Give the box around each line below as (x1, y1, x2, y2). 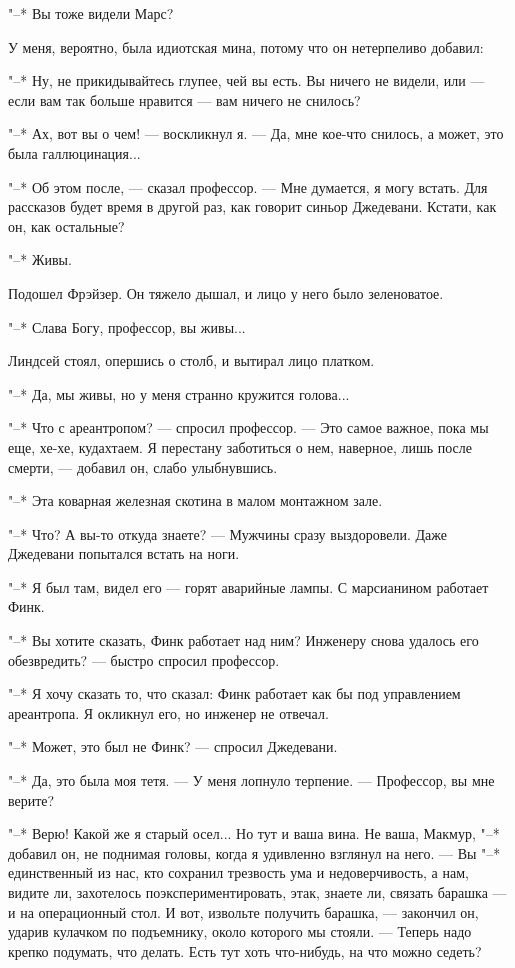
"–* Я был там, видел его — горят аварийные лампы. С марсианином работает (8, 576, 489, 597)
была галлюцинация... (8, 142, 141, 163)
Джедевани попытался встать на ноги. (8, 543, 240, 564)
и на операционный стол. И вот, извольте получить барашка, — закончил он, (8, 901, 479, 922)
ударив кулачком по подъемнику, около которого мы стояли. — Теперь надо (8, 921, 472, 942)
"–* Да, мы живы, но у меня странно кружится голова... (8, 383, 350, 404)
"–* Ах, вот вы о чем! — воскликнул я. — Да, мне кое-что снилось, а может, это (8, 123, 504, 144)
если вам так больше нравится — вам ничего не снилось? (8, 89, 361, 110)
